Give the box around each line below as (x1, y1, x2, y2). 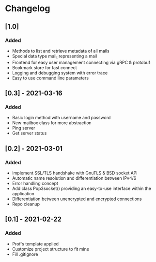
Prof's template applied (12, 241, 59, 246)
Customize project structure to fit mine (12, 246, 90, 252)
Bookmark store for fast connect (12, 64, 77, 71)
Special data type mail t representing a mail (12, 53, 97, 60)
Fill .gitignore (12, 251, 38, 257)
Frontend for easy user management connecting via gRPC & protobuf (12, 59, 151, 65)
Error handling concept (12, 181, 58, 187)
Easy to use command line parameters (12, 75, 89, 81)
